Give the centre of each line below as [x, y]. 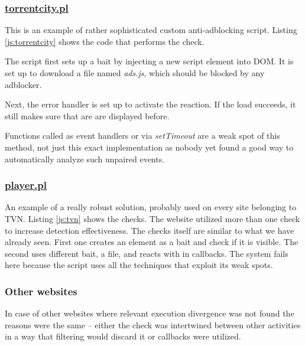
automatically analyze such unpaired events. [85, 159]
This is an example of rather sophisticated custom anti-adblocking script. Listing [151, 30]
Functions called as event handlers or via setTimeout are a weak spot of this [142, 136]
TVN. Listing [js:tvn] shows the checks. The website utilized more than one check [152, 218]
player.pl [26, 185]
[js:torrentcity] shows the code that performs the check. [105, 41]
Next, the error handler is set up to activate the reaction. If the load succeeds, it [150, 104]
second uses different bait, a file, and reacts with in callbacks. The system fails [147, 253]
